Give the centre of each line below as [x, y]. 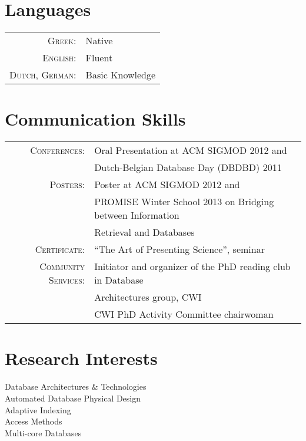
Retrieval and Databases [144, 232]
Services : [67, 280]
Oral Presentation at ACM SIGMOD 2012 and [191, 150]
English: [59, 58]
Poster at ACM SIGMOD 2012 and [167, 185]
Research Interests [81, 358]
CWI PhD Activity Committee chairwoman [184, 314]
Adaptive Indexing [38, 409]
